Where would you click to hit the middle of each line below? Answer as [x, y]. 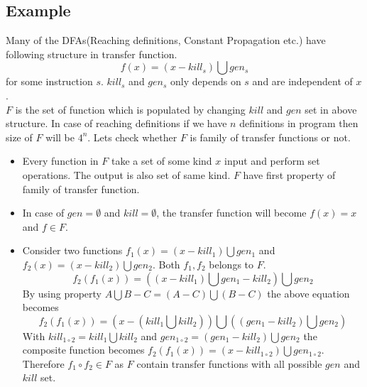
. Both [166, 264]
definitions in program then [299, 123]
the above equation [308, 293]
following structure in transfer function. [92, 54]
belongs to [231, 264]
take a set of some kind [161, 161]
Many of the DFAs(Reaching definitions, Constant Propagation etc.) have [166, 40]
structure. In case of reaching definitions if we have [116, 123]
